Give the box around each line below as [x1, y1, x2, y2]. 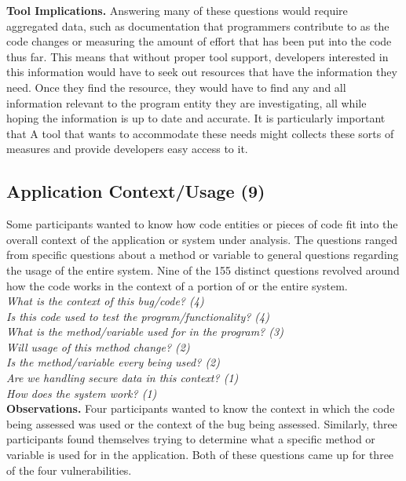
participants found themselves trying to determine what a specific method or [6, 431, 375, 447]
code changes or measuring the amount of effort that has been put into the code [6, 33, 392, 49]
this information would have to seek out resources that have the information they [6, 64, 397, 80]
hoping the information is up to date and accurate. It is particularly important [6, 110, 386, 126]
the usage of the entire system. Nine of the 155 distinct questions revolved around [6, 261, 400, 278]
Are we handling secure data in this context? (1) [6, 370, 239, 386]
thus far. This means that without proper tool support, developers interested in [6, 48, 389, 64]
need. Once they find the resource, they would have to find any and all [6, 78, 346, 95]
